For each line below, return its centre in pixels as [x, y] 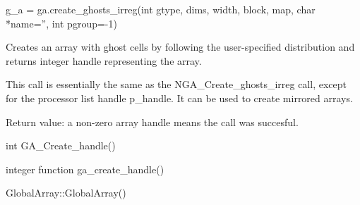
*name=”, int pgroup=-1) [61, 23]
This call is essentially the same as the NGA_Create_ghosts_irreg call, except [176, 84]
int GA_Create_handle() [61, 145]
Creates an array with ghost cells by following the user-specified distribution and [180, 47]
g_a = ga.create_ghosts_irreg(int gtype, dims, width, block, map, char [161, 9]
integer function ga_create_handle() [85, 169]
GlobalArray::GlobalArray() [66, 193]
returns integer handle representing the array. [104, 60]
